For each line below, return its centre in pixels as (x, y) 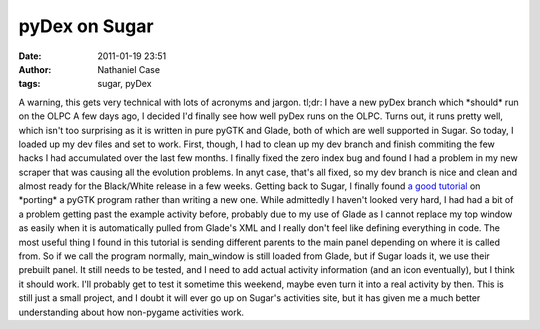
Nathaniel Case (128, 69)
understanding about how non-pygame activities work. (131, 312)
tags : (29, 84)
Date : (30, 56)
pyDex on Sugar (86, 26)
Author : (35, 69)
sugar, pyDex (124, 84)
